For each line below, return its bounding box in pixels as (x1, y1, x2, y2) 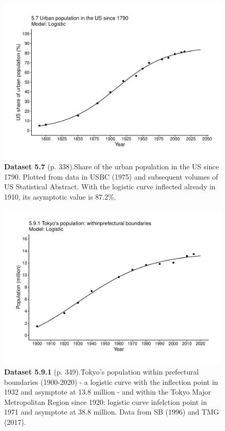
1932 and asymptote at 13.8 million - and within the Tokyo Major (4, 386, 211, 397)
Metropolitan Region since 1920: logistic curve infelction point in (4, 396, 207, 407)
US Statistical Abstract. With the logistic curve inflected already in (4, 181, 216, 192)
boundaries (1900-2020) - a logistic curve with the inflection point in (4, 376, 218, 387)
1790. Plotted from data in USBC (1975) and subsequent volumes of (4, 171, 218, 182)
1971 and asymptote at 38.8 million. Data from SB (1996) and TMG (4, 406, 219, 417)
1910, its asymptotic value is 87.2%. (4, 191, 116, 202)
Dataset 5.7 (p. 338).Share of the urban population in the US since (4, 161, 219, 172)
